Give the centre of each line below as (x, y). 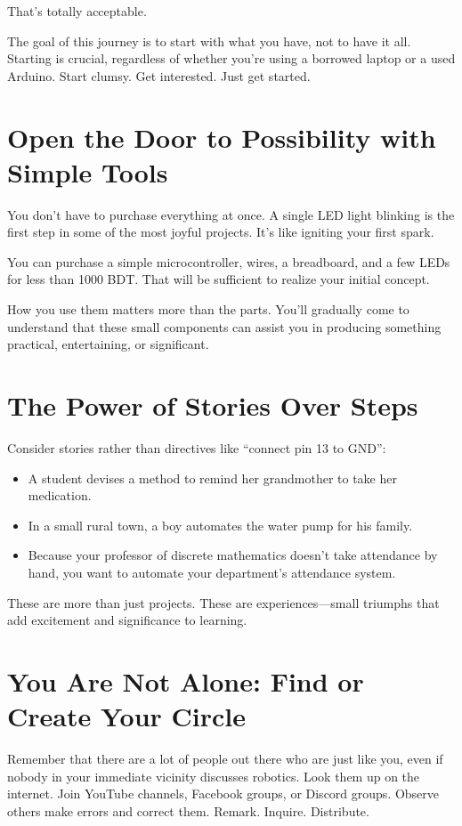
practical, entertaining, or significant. (108, 344)
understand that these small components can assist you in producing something (224, 326)
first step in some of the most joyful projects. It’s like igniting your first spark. (221, 232)
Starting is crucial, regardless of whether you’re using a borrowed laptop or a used (231, 58)
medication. (60, 495)
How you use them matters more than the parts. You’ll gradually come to (208, 309)
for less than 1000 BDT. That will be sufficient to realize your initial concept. (219, 279)
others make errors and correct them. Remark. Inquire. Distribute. (188, 810)
